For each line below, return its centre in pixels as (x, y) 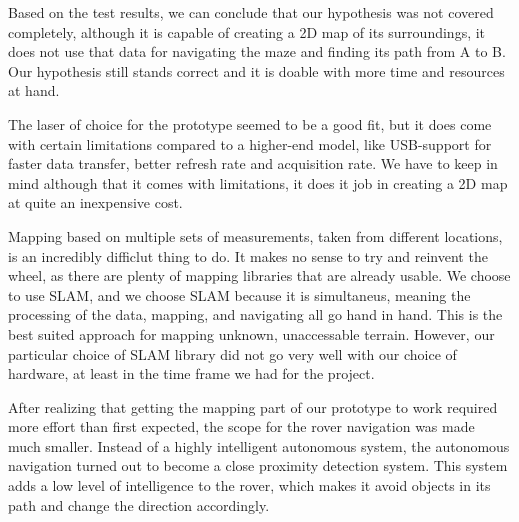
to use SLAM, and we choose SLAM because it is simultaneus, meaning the (239, 294)
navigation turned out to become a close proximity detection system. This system (258, 465)
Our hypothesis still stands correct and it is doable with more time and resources (256, 70)
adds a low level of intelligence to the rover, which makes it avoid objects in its (249, 485)
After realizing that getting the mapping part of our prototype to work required (253, 406)
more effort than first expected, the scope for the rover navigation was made (241, 426)
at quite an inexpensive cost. (95, 202)
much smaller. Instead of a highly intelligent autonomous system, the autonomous (259, 445)
